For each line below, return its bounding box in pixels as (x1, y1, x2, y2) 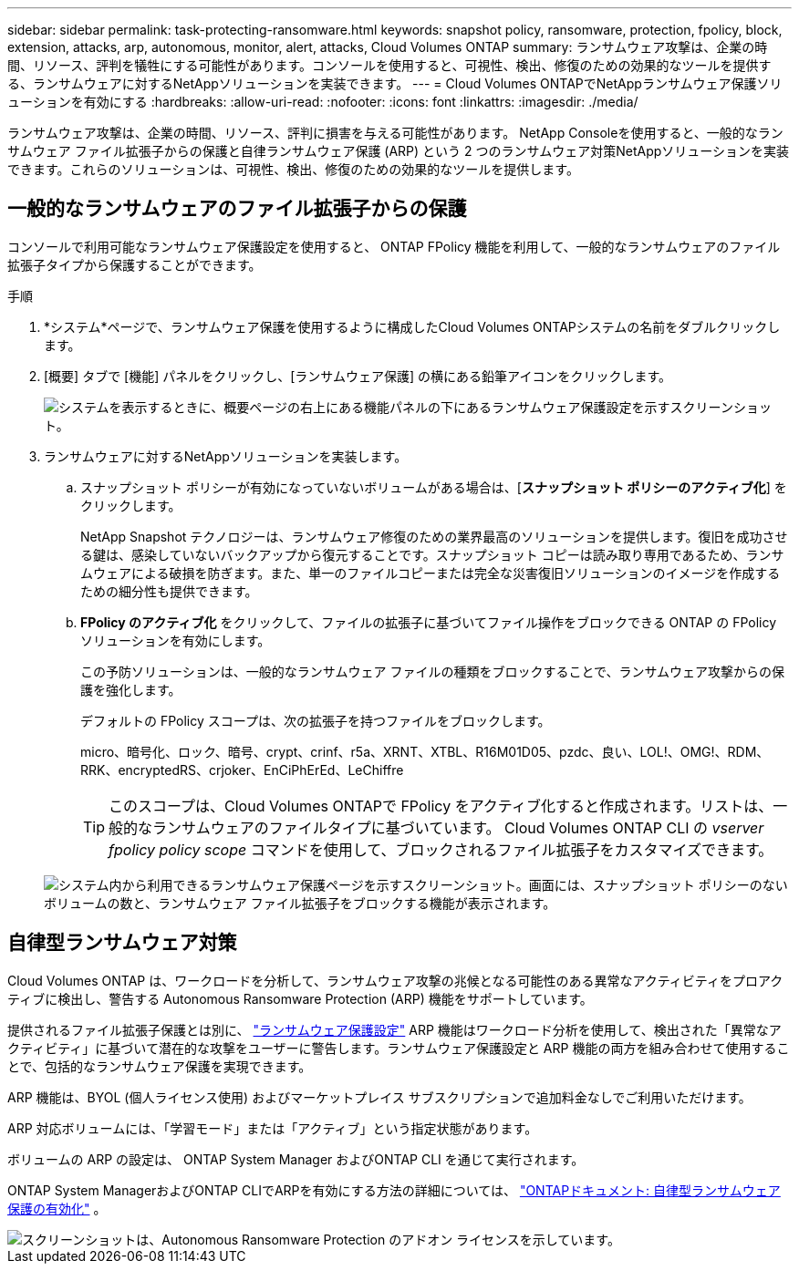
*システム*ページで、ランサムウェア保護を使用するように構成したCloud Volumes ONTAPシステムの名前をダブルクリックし (44, 318, 781, 335)
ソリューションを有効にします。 (80, 632, 271, 648)
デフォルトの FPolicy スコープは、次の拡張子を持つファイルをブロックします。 (80, 712, 551, 728)
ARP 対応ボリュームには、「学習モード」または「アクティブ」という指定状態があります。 (7, 1120, 538, 1136)
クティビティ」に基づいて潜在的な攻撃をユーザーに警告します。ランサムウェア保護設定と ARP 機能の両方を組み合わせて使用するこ (7, 1039, 790, 1056)
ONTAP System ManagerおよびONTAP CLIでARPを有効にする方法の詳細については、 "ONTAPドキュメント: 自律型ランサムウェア (7, 1182, 781, 1198)
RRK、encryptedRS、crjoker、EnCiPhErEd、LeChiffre (80, 761, 404, 778)
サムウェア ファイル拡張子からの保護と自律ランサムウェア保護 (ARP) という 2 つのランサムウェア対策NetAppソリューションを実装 (7, 143, 790, 159)
